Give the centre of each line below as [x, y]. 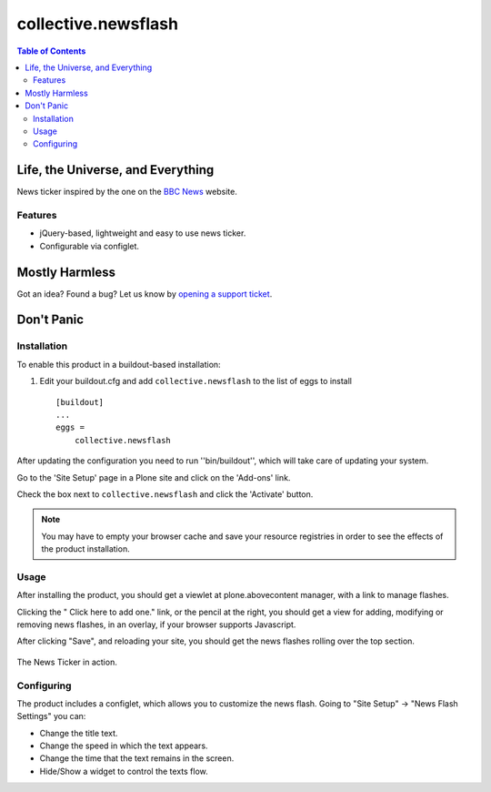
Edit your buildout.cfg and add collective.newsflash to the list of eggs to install [195, 381]
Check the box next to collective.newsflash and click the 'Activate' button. [165, 494]
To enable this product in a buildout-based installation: [119, 364]
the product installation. [86, 549]
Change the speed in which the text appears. [124, 746]
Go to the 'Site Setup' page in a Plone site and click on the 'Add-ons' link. [154, 477]
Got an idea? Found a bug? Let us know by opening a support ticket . [145, 294]
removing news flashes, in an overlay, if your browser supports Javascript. [156, 624]
